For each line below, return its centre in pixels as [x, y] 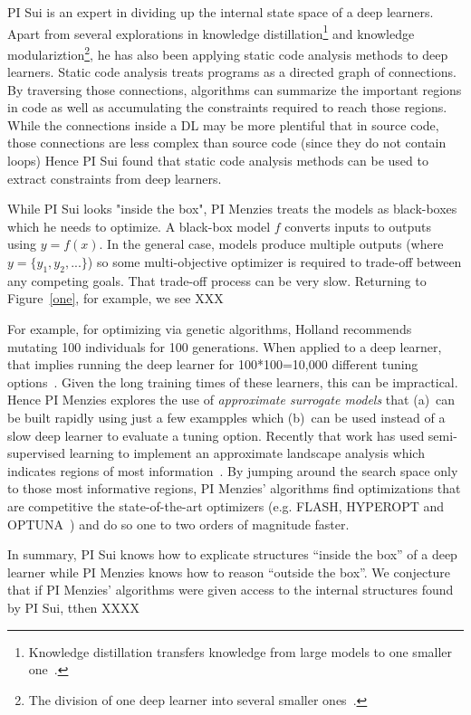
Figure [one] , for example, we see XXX [115, 298]
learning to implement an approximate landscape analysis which [247, 453]
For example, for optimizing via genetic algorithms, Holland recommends [210, 329]
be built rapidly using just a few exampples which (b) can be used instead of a [226, 417]
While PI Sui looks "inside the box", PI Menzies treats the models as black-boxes [232, 209]
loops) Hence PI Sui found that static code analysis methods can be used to [218, 161]
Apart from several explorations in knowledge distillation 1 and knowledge [211, 32]
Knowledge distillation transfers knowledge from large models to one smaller [240, 651]
